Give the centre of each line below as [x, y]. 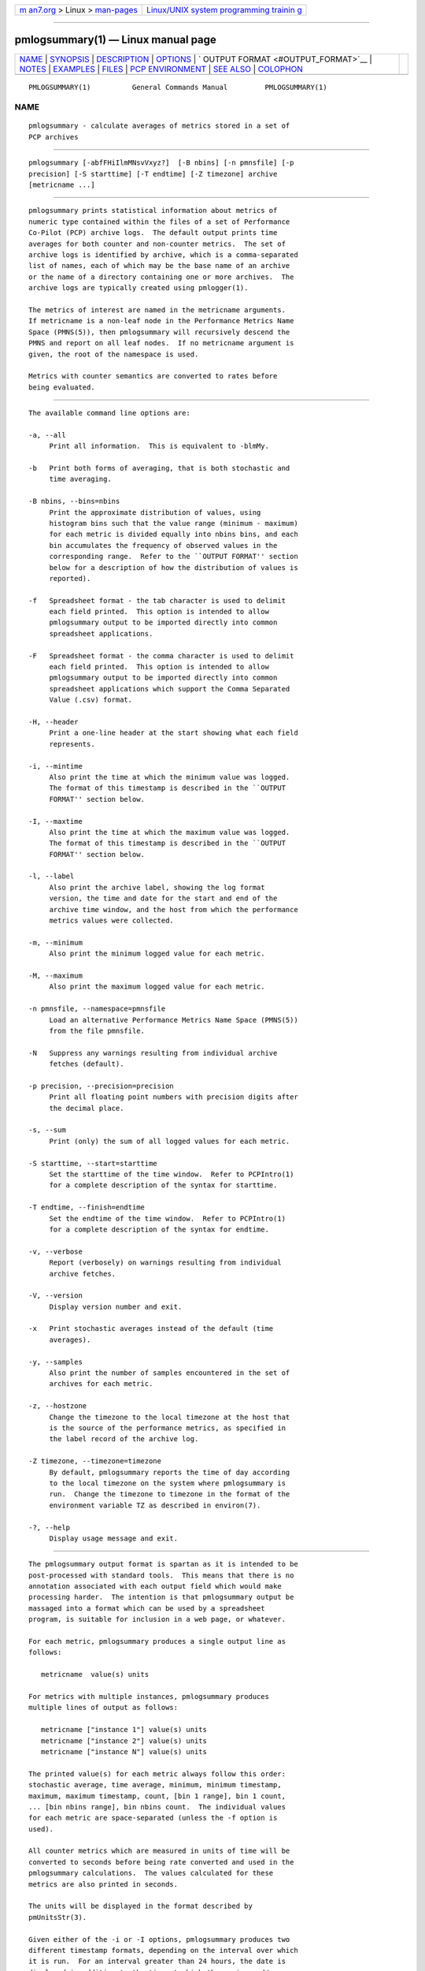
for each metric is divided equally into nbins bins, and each [174, 535]
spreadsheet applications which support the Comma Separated [170, 689]
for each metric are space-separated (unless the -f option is [153, 1818]
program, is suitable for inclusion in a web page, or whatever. [157, 1619]
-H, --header [54, 722]
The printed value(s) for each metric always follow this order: [157, 1774]
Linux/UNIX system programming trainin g [224, 10]
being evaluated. [62, 387]
